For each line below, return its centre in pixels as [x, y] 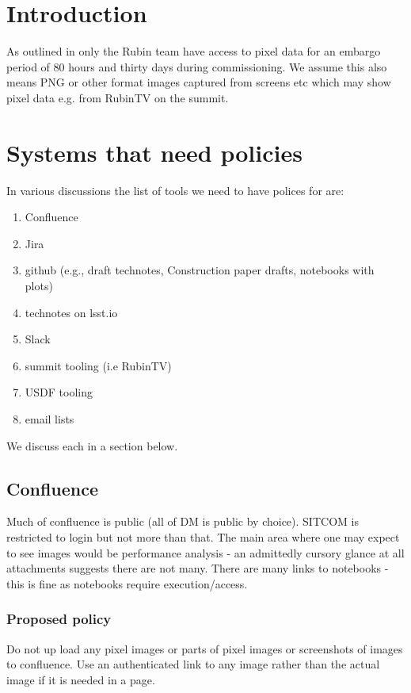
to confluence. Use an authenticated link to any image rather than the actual [193, 664]
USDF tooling [59, 392]
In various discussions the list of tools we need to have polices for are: [175, 190]
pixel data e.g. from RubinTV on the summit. [118, 97]
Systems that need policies [154, 152]
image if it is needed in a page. [81, 679]
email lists [49, 418]
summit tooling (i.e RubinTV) [98, 365]
